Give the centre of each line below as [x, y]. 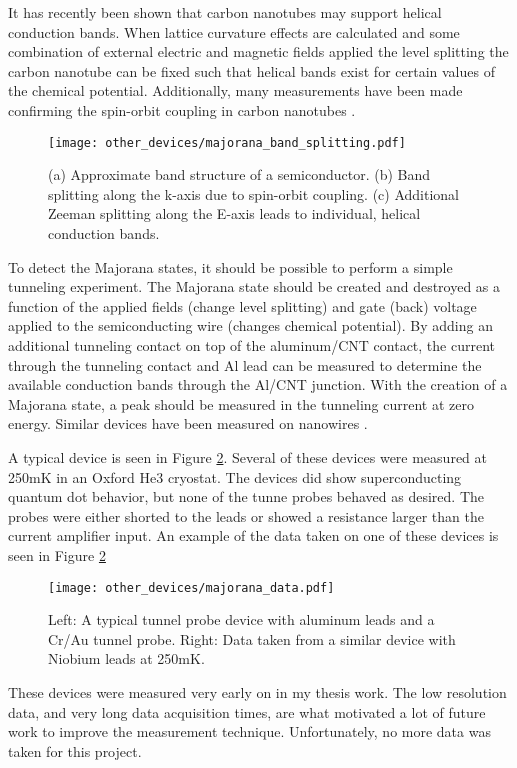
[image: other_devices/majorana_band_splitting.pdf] [227, 142]
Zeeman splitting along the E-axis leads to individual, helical [234, 213]
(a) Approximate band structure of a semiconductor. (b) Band [239, 174]
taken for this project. [75, 750]
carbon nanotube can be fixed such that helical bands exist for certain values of [251, 70]
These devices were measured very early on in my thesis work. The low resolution [257, 691]
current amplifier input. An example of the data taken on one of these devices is [253, 535]
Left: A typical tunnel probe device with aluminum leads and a [241, 619]
